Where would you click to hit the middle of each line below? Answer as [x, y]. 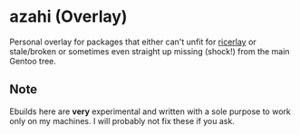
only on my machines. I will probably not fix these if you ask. [122, 121]
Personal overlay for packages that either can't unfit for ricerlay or [133, 42]
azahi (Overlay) [68, 17]
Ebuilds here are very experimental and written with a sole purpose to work [150, 111]
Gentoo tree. [33, 61]
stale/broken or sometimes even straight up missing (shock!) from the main [150, 51]
